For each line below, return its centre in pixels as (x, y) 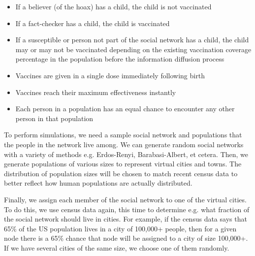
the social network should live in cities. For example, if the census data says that (126, 219)
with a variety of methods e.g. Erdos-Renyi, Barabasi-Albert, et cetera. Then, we (126, 154)
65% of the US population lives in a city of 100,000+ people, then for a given (120, 228)
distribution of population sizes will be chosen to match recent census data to (121, 173)
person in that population (54, 118)
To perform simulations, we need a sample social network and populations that (123, 135)
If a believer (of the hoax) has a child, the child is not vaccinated (113, 6)
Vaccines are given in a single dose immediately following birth (110, 75)
